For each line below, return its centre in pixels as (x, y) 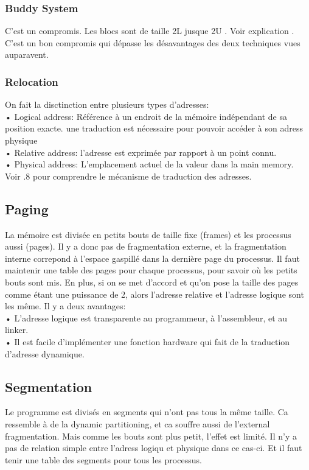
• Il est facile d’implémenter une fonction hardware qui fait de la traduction (148, 341)
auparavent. (27, 54)
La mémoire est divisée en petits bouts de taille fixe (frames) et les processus (148, 234)
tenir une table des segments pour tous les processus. (103, 459)
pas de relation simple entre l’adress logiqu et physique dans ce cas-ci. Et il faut (154, 448)
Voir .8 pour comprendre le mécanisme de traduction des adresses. (128, 176)
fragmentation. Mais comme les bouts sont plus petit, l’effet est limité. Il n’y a (151, 436)
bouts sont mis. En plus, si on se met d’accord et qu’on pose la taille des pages (152, 282)
